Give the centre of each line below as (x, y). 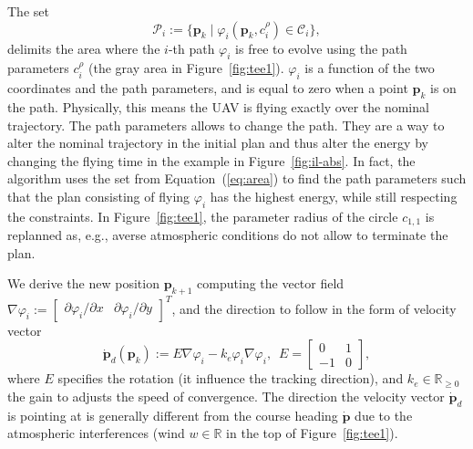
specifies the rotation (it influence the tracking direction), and (231, 378)
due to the (384, 415)
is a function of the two (370, 68)
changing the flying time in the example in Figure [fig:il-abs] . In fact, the (211, 160)
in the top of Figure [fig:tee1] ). (312, 433)
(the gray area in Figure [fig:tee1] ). (186, 68)
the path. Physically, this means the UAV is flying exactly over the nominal (218, 106)
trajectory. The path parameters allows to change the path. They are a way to (226, 125)
